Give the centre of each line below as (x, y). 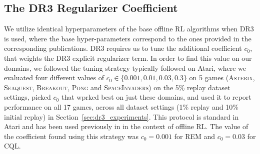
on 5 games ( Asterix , (222, 77)
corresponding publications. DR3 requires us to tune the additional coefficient (123, 48)
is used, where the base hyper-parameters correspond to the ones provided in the (128, 38)
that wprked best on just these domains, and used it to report (156, 97)
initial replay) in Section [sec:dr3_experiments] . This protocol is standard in (121, 116)
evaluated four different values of (54, 77)
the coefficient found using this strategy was (71, 136)
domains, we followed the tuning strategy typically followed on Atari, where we (125, 68)
